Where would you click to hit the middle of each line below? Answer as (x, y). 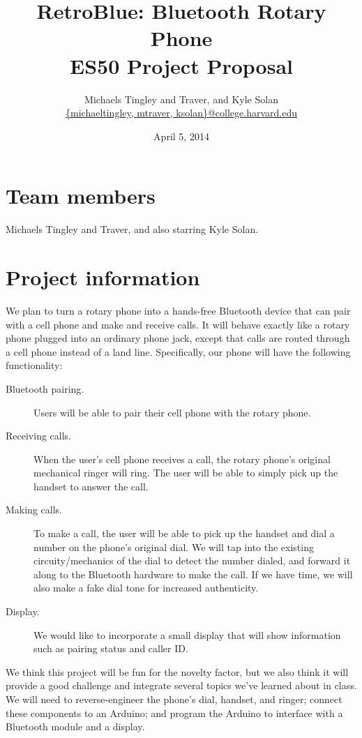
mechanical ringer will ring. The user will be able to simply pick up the (186, 473)
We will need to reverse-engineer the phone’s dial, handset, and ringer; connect (174, 699)
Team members (81, 196)
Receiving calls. (38, 436)
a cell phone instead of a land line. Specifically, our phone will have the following (178, 351)
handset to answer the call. (91, 486)
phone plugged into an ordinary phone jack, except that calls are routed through (178, 338)
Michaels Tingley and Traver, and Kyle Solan (181, 99)
